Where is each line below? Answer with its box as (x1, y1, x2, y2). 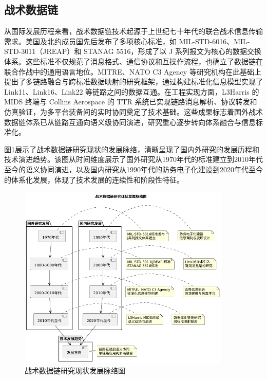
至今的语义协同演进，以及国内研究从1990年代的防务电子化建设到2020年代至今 (4, 164, 263, 174)
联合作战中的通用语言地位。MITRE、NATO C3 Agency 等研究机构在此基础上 (4, 66, 261, 77)
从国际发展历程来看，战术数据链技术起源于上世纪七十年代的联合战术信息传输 (4, 26, 263, 37)
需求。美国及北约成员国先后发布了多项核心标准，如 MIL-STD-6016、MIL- (4, 35, 250, 46)
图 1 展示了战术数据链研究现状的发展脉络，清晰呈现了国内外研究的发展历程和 (4, 143, 259, 154)
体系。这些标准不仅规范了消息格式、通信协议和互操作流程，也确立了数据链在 (4, 56, 263, 66)
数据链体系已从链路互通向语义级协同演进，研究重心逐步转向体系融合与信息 (4, 116, 256, 127)
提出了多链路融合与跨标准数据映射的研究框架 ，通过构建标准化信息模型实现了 (4, 76, 263, 87)
